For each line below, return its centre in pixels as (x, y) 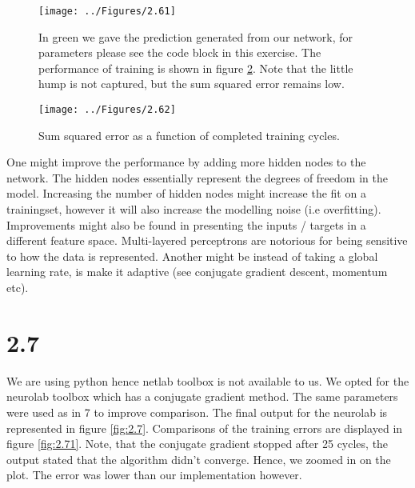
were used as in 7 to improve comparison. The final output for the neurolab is (197, 412)
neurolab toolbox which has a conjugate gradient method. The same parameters (202, 396)
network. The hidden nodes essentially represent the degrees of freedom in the (197, 177)
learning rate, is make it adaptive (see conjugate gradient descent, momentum (197, 272)
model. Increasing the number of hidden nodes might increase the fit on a (186, 193)
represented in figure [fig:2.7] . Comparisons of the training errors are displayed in (205, 428)
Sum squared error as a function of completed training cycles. (189, 135)
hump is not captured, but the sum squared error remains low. (192, 84)
